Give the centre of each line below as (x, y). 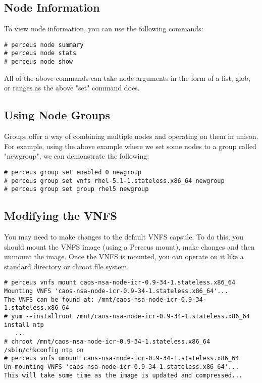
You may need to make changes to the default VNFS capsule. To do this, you (124, 237)
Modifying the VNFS (61, 216)
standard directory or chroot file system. (66, 266)
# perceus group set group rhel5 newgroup (76, 189)
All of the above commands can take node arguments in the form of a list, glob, (127, 78)
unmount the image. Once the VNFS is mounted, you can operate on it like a (124, 256)
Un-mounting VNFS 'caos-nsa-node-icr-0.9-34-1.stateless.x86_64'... (122, 367)
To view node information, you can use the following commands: (104, 29)
